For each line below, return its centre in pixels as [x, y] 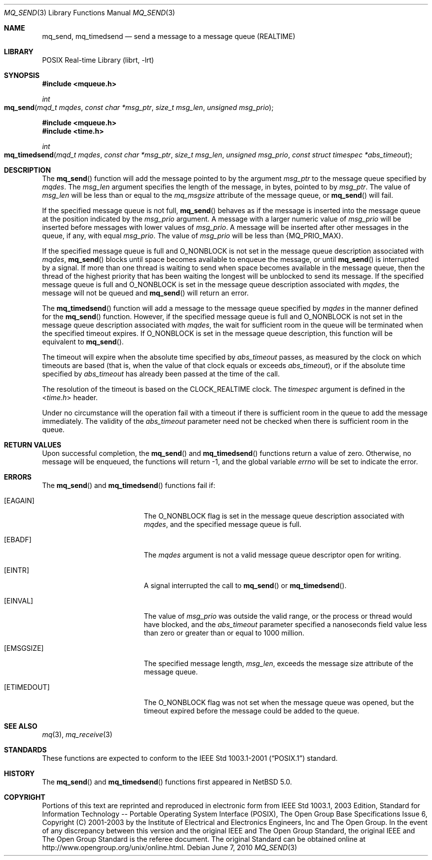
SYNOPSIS [22, 75]
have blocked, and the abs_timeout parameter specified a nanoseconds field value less [285, 624]
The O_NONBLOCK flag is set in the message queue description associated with [274, 516]
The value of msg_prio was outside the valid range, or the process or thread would [278, 616]
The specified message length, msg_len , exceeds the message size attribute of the [279, 663]
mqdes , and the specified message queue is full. [223, 524]
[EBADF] [18, 540]
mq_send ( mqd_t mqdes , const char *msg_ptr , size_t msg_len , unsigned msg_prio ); [139, 107]
